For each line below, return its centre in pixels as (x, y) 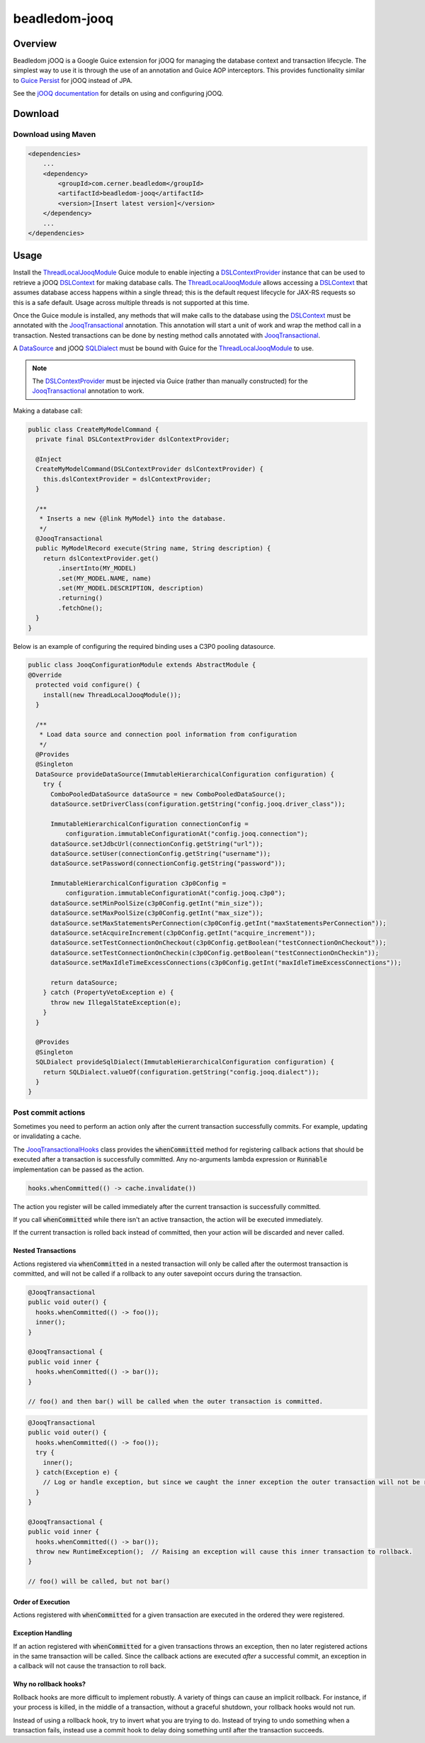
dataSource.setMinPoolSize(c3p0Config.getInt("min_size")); (157, 903)
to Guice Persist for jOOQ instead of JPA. (73, 80)
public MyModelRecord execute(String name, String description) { (153, 548)
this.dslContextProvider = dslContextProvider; (127, 479)
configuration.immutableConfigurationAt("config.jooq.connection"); (186, 834)
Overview (35, 44)
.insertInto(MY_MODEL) (97, 568)
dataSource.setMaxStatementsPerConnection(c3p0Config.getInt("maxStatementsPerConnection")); (219, 923)
